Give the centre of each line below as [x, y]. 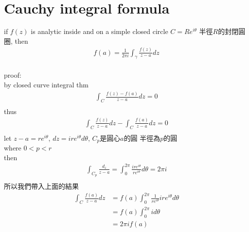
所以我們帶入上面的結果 [41, 186]
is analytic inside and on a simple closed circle [99, 31]
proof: [13, 75]
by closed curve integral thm [46, 85]
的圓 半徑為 [142, 138]
